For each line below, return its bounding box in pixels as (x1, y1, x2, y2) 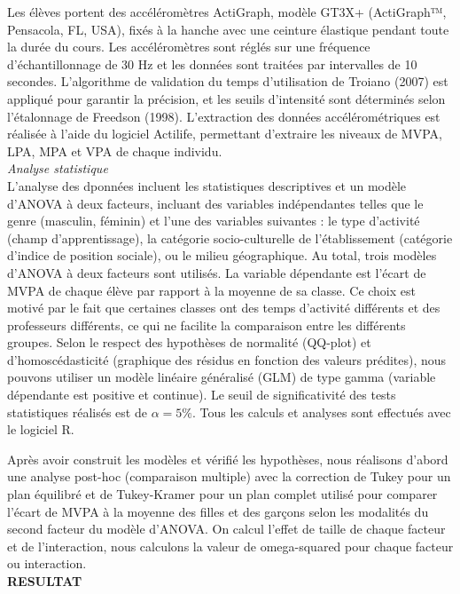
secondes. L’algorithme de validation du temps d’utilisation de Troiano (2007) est (7, 72, 448, 91)
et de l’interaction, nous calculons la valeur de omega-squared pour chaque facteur (7, 536, 454, 555)
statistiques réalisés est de (7, 402, 147, 421)
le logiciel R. (7, 420, 74, 439)
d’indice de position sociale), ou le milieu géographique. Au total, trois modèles (7, 246, 437, 265)
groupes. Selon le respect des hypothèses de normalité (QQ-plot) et (7, 333, 371, 352)
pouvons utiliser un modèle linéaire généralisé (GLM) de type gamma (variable (7, 368, 436, 386)
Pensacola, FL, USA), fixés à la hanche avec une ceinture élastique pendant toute (7, 20, 449, 38)
